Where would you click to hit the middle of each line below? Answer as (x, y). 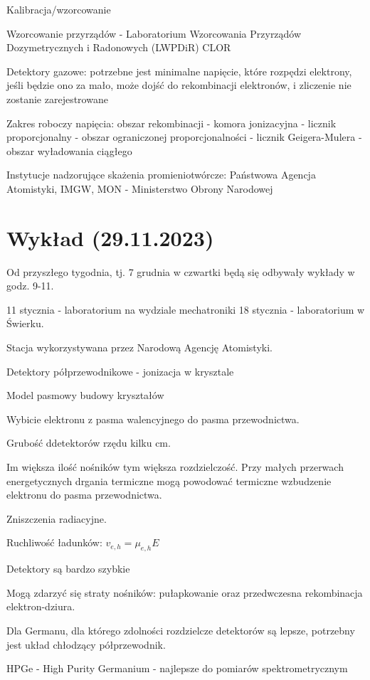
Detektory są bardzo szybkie (68, 569)
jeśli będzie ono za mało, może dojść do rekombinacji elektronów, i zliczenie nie (179, 85)
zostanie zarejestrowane (57, 99)
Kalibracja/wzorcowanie (59, 9)
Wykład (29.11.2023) (110, 237)
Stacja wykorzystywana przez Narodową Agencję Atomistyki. (139, 347)
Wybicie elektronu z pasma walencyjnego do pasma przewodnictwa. (153, 419)
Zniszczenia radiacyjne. (57, 518)
